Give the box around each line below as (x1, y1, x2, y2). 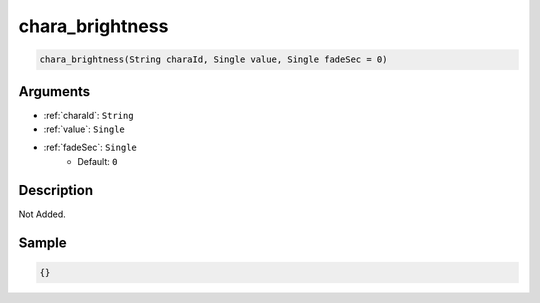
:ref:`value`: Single (43, 123, 125, 135)
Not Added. (18, 208, 67, 220)
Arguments (18, 83, 91, 100)
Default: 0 (77, 155, 118, 167)
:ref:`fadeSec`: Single (43, 141, 137, 154)
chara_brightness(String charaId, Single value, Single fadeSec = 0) (39, 54, 388, 65)
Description (18, 181, 94, 199)
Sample (18, 234, 67, 251)
